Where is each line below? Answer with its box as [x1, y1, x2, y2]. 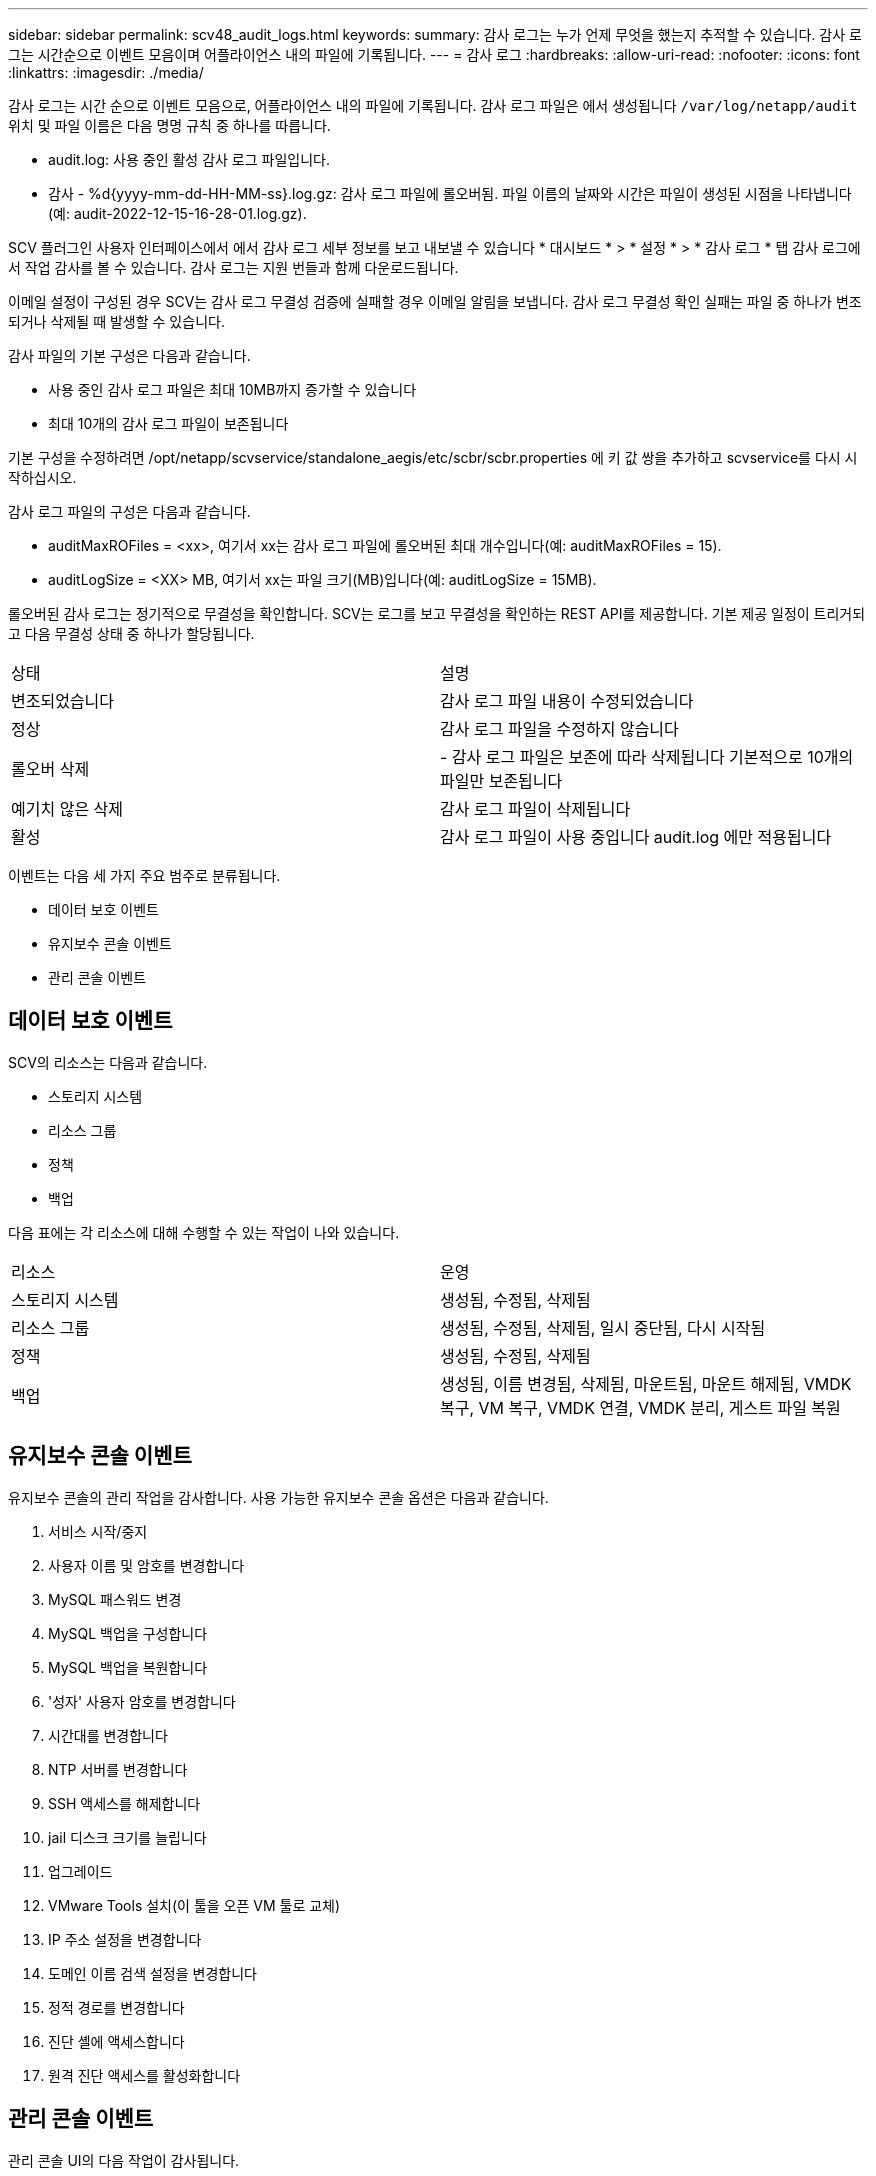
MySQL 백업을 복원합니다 [48, 1658, 208, 1676]
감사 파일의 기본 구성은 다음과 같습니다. [8, 347, 251, 364]
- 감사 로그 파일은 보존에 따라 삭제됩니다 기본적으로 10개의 [440, 747, 854, 767]
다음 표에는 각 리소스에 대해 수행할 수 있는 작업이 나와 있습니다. [8, 1223, 400, 1241]
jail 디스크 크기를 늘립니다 [48, 1828, 207, 1846]
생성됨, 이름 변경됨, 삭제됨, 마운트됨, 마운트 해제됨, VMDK [440, 1373, 852, 1394]
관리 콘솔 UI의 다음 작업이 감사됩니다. [8, 2151, 240, 2169]
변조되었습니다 [11, 691, 115, 711]
